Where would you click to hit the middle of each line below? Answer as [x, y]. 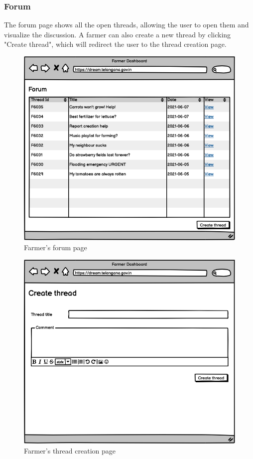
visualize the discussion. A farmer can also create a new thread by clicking [118, 34]
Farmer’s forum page [56, 247]
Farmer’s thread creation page [70, 450]
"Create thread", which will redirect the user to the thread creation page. [115, 44]
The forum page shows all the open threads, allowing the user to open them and [126, 25]
